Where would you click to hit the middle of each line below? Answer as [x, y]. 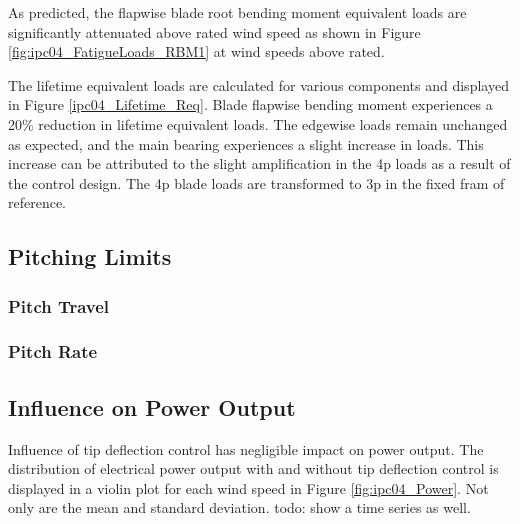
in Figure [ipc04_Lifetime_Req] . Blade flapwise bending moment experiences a [250, 104]
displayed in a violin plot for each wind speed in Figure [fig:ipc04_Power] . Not [248, 487]
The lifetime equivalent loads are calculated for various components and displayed [258, 84]
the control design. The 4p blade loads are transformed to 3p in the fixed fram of [256, 182]
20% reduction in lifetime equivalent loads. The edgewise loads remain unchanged [258, 123]
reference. [37, 202]
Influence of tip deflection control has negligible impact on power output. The [246, 448]
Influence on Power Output [152, 406]
